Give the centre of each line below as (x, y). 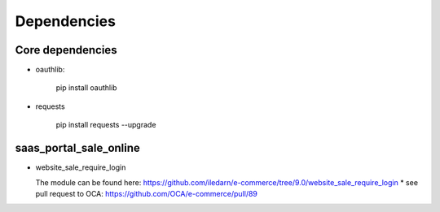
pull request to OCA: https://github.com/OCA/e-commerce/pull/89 (147, 193)
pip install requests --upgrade (106, 125)
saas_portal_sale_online (77, 148)
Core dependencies (66, 50)
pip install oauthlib (86, 88)
